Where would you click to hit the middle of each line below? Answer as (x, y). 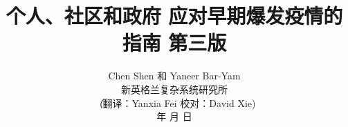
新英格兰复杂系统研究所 (174, 89)
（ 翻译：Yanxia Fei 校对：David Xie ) (174, 102)
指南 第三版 (174, 42)
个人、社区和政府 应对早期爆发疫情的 (174, 16)
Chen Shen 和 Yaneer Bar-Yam (174, 76)
